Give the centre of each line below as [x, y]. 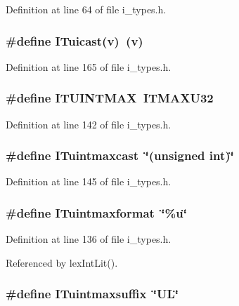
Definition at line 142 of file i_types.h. [89, 124]
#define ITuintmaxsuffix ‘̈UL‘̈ [92, 294]
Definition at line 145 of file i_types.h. [89, 181]
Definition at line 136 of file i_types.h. [89, 239]
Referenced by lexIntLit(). [62, 262]
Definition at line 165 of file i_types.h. [89, 66]
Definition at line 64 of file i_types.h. [86, 9]
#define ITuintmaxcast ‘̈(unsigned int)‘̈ [120, 155]
